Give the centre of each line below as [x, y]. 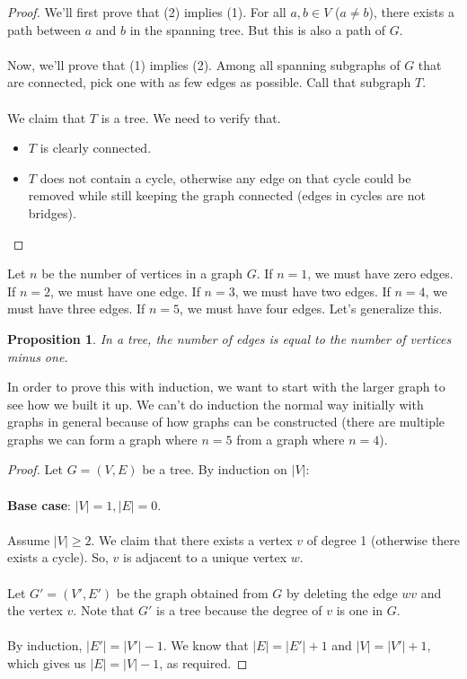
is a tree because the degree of [239, 610]
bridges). [52, 212]
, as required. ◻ [203, 663]
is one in [360, 610]
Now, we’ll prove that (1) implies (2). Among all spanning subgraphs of [204, 64]
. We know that [206, 645]
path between [44, 29]
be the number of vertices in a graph [142, 273]
